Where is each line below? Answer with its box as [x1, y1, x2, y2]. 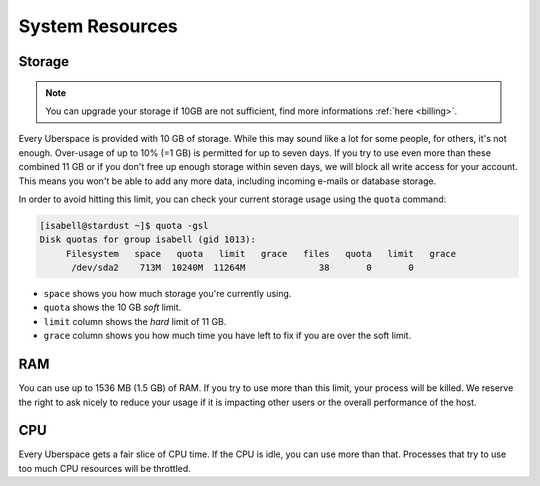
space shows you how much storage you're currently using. [43, 288, 292, 300]
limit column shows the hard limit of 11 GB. [43, 315, 227, 327]
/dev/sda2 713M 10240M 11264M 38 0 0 [71, 262, 415, 274]
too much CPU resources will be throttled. [18, 462, 192, 474]
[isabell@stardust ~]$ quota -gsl [39, 220, 209, 231]
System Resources [18, 15, 179, 37]
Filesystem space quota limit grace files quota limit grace [65, 248, 457, 259]
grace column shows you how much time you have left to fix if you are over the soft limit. [43, 330, 412, 342]
